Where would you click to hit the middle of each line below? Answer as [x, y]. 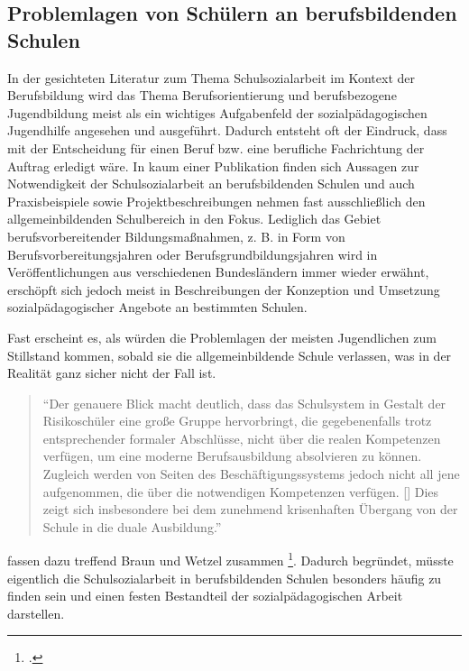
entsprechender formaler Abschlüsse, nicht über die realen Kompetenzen [242, 438]
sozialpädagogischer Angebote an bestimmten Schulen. [157, 307]
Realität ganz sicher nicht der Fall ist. [112, 373]
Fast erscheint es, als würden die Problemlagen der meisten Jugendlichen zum [222, 337]
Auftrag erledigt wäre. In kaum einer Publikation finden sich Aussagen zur [213, 165]
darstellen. [36, 613]
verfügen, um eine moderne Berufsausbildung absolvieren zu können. [232, 456]
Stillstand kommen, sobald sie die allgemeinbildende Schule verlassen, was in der [230, 355]
